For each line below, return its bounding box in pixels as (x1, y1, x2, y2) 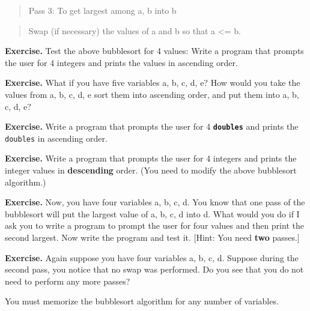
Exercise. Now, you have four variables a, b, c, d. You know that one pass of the (5, 196, 305, 208)
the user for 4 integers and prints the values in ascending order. (5, 56, 238, 68)
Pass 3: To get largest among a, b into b (28, 4, 177, 16)
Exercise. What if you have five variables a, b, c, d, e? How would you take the (5, 76, 300, 89)
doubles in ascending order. (5, 131, 108, 144)
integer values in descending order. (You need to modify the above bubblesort (5, 164, 297, 177)
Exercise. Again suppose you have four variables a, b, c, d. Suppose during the (5, 251, 299, 264)
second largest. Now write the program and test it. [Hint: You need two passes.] (5, 231, 300, 244)
